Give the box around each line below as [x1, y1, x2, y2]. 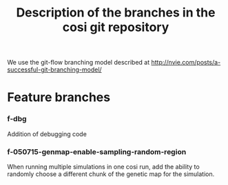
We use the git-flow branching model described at [7, 58, 150, 67]
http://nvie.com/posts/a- [151, 58, 221, 67]
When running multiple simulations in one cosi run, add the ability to [7, 162, 200, 171]
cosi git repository [62, 19, 169, 35]
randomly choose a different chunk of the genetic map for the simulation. [7, 170, 215, 178]
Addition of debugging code [7, 129, 87, 138]
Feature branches [7, 89, 111, 105]
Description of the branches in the [16, 5, 216, 21]
